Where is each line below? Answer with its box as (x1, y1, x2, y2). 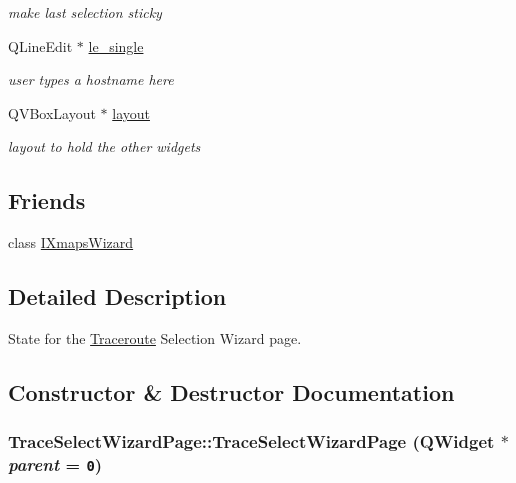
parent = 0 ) (8, 452, 103, 477)
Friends (8, 185, 86, 216)
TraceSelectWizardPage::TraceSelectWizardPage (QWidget (8, 429, 495, 454)
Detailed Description (8, 281, 227, 312)
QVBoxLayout (8, 102, 96, 123)
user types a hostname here (8, 69, 174, 90)
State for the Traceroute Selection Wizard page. (8, 327, 302, 348)
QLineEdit (8, 35, 73, 56)
